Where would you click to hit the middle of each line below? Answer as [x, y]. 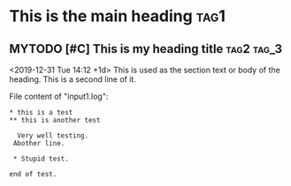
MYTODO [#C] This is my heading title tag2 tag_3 [146, 49]
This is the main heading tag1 [117, 16]
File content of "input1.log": [59, 96]
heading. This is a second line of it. [73, 79]
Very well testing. [53, 136]
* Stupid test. [41, 159]
